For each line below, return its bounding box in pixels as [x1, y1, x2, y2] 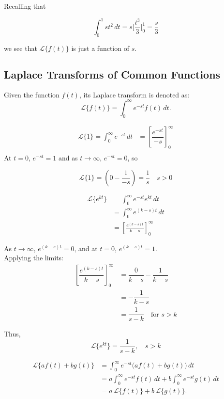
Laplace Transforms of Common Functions [4, 66, 221, 81]
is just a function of [71, 43, 129, 53]
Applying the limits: [4, 253, 63, 263]
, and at [74, 243, 98, 253]
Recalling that [4, 1, 46, 11]
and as [58, 152, 78, 162]
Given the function [4, 89, 60, 99]
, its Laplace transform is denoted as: [79, 89, 190, 99]
